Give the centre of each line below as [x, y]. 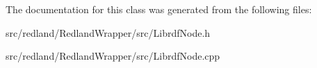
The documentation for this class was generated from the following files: [159, 9]
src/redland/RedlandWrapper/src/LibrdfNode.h [108, 32]
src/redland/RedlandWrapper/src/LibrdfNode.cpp [113, 56]
